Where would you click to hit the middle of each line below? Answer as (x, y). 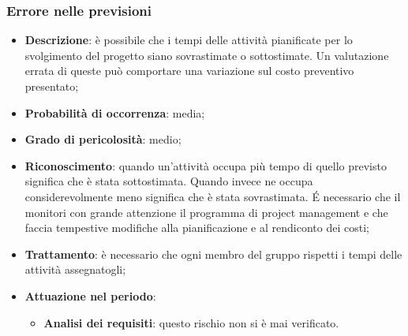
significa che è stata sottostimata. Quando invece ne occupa (169, 181)
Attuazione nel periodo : (90, 295)
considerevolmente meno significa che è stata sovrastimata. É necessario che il (213, 196)
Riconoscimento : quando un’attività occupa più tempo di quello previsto (206, 165)
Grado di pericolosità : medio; (103, 139)
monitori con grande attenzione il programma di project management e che (206, 212)
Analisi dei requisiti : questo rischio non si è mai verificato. (191, 322)
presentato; (52, 86)
